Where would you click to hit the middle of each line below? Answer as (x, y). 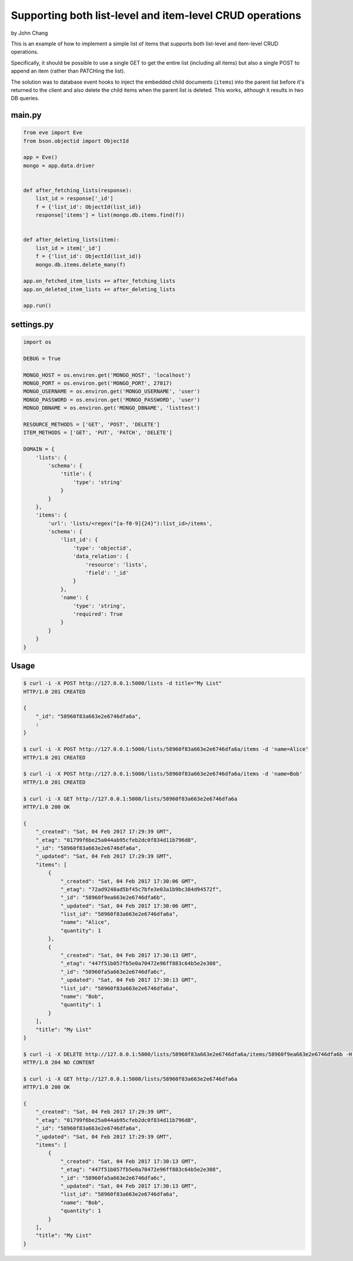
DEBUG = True (42, 358)
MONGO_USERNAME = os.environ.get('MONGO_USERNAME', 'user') (112, 391)
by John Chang (29, 33)
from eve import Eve (53, 133)
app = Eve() (41, 157)
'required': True (98, 614)
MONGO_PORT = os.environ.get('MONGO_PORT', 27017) (98, 383)
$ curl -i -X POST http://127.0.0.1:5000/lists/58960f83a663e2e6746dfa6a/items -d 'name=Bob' (163, 774)
